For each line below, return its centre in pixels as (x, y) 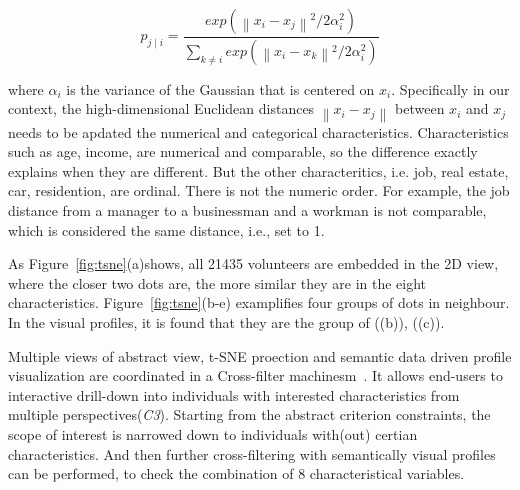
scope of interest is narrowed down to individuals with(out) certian (213, 434)
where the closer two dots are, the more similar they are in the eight (217, 282)
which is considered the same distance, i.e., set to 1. (166, 229)
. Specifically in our (450, 88)
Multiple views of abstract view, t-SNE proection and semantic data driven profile (260, 355)
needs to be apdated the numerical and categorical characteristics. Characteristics (258, 131)
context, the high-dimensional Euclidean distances (161, 108)
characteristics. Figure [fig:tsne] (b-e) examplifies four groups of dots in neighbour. (259, 302)
